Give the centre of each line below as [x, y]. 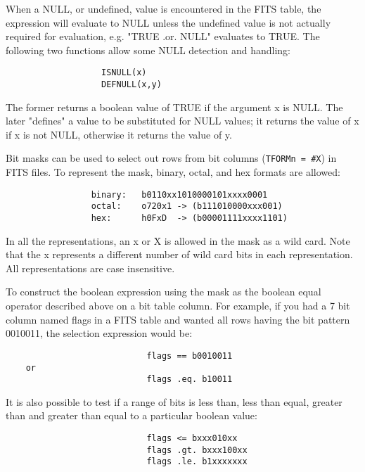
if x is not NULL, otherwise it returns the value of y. [119, 134]
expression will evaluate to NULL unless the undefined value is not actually [168, 22]
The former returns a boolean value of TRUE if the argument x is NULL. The [174, 107]
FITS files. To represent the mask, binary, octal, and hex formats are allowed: [173, 172]
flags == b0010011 [190, 356]
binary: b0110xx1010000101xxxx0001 [179, 194]
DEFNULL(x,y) [132, 85]
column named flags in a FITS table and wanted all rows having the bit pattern [178, 319]
